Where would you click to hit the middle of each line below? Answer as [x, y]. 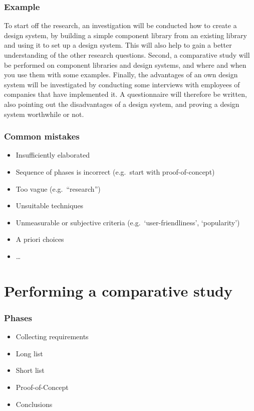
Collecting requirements [52, 336]
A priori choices [40, 239]
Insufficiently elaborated [53, 155]
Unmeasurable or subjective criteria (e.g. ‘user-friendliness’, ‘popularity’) [128, 222]
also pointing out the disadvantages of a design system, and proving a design [122, 104]
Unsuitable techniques [50, 205]
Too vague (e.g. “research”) [58, 188]
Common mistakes [42, 136]
